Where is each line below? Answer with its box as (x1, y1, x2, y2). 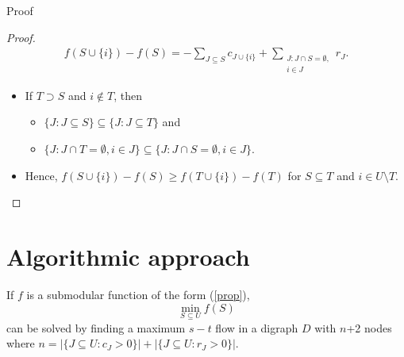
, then (114, 86, 143, 103)
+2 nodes (346, 319, 392, 336)
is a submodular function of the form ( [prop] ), (26, 286, 250, 302)
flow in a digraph (215, 319, 298, 336)
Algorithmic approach (6, 240, 250, 272)
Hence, (25, 167, 58, 183)
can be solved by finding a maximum (6, 319, 186, 336)
